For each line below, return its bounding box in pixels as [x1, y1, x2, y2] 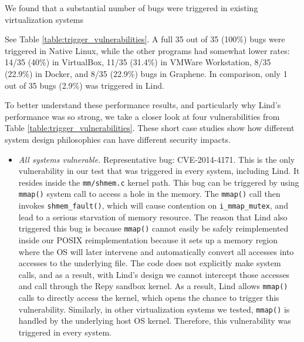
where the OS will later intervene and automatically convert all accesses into [18, 245, 294, 257]
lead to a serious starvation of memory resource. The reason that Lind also [18, 210, 288, 223]
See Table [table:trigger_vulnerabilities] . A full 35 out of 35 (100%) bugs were [5, 33, 285, 45]
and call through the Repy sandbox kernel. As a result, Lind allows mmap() [18, 280, 288, 292]
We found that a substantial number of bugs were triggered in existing [5, 2, 258, 14]
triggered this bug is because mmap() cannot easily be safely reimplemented [18, 222, 289, 234]
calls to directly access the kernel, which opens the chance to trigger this [18, 291, 279, 303]
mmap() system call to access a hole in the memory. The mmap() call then [18, 187, 281, 200]
